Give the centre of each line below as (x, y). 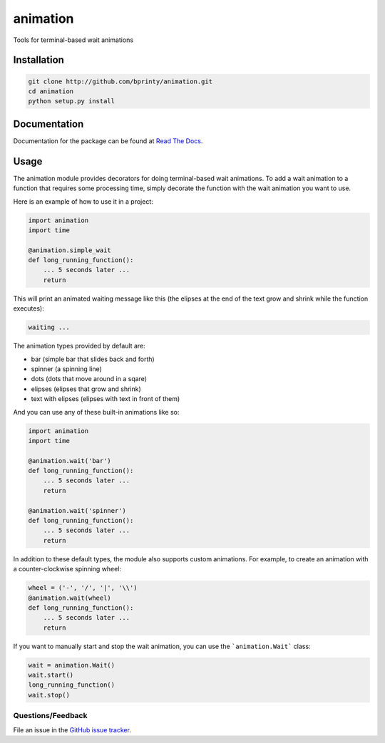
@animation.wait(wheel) (70, 598)
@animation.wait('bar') (70, 461)
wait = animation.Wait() (72, 665)
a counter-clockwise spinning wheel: (67, 569)
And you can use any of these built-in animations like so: (96, 412)
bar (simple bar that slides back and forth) (93, 359)
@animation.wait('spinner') (77, 510)
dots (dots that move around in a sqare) (89, 379)
